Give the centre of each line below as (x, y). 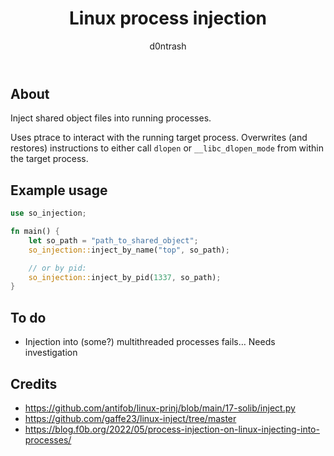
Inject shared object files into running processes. (111, 118)
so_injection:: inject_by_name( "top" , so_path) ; (129, 250)
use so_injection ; (48, 213)
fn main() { (35, 232)
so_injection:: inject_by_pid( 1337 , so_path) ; (125, 277)
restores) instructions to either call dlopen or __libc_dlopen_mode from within (167, 148)
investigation (51, 353)
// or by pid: (57, 268)
